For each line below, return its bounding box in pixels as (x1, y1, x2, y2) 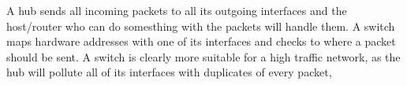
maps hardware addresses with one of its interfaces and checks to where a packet (6, 33, 396, 50)
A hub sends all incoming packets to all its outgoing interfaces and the (6, 2, 347, 18)
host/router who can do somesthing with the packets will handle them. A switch (6, 17, 395, 34)
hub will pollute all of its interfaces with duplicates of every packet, (6, 64, 332, 80)
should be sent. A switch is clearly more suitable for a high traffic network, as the (6, 48, 401, 65)
